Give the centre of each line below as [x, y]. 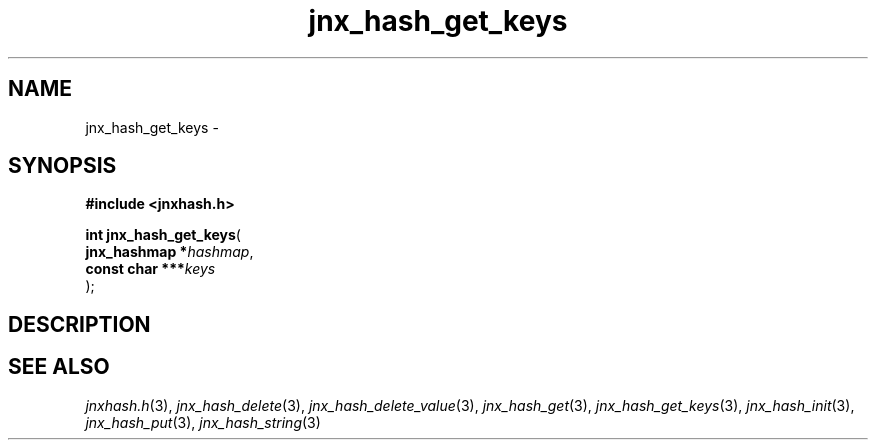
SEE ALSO [59, 367]
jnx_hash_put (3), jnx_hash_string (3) [203, 422]
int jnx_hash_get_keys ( [163, 235]
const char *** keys [150, 269]
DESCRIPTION [79, 324]
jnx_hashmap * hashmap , [169, 252]
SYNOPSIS [62, 166]
